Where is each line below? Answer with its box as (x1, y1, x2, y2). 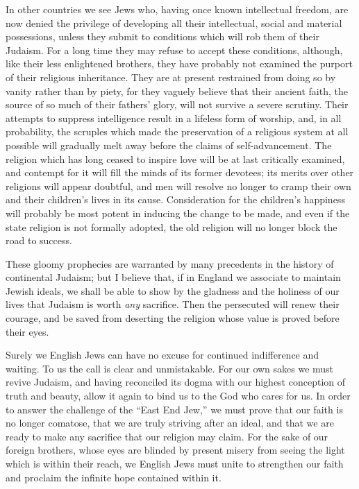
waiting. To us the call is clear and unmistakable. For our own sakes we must (6, 361, 334, 375)
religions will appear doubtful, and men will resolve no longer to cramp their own (6, 178, 351, 193)
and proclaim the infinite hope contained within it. (6, 470, 222, 484)
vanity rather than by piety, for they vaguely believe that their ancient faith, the (6, 83, 348, 98)
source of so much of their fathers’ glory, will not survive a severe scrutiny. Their (6, 97, 349, 112)
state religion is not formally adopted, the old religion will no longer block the (6, 219, 337, 234)
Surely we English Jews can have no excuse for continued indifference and (6, 348, 319, 362)
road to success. (6, 233, 72, 248)
